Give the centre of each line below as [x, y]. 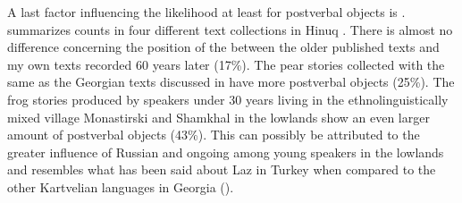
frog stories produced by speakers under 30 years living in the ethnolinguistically [228, 99]
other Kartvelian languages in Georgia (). [121, 186]
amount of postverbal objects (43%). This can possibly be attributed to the [214, 135]
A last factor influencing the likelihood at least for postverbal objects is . [206, 12]
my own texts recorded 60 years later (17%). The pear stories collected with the [226, 64]
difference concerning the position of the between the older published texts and [223, 47]
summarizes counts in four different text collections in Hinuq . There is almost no [230, 29]
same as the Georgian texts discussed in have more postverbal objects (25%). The [231, 82]
